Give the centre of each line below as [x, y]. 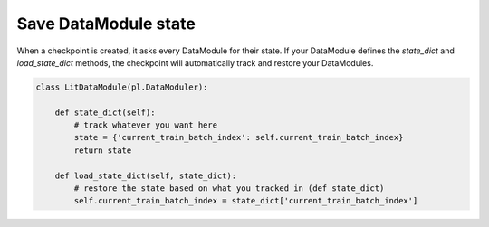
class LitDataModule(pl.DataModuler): [122, 87]
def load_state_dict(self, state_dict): [146, 175]
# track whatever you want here [145, 125]
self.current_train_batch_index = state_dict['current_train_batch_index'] [246, 201]
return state [103, 150]
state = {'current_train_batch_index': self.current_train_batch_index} [239, 137]
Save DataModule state [106, 24]
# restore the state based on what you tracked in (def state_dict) [229, 189]
